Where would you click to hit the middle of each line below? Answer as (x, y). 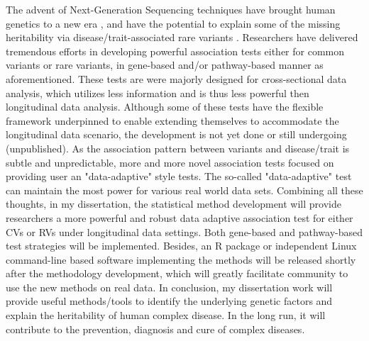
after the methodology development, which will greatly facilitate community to (177, 273)
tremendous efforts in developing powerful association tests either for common (175, 51)
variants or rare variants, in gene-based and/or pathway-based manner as (165, 65)
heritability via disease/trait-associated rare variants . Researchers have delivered (182, 37)
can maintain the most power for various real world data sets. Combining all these (184, 190)
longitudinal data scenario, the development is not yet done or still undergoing (176, 134)
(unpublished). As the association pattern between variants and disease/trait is (178, 148)
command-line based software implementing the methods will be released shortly (181, 259)
